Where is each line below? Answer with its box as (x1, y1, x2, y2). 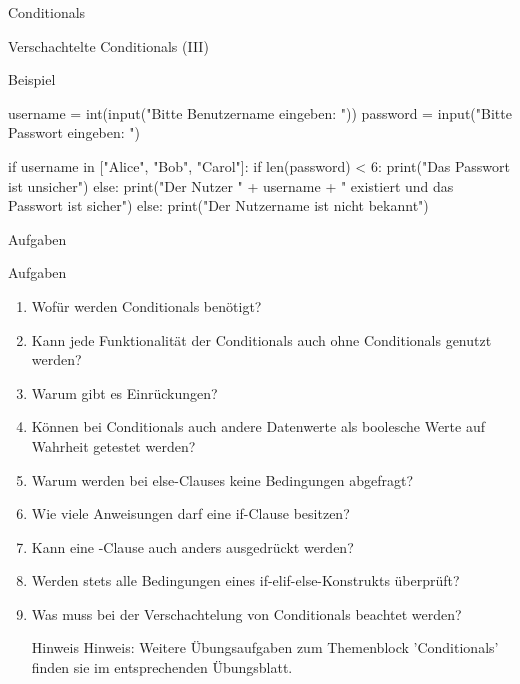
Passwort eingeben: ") (8, 122, 141, 143)
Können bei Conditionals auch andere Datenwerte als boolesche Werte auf (31, 416, 486, 437)
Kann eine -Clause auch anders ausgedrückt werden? (31, 536, 354, 557)
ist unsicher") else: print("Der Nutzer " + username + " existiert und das (8, 175, 454, 196)
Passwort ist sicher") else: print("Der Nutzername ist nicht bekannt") (8, 195, 429, 216)
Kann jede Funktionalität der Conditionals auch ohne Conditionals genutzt (31, 329, 492, 350)
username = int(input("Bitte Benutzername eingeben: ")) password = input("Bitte (8, 102, 512, 123)
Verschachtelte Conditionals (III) (8, 35, 209, 56)
